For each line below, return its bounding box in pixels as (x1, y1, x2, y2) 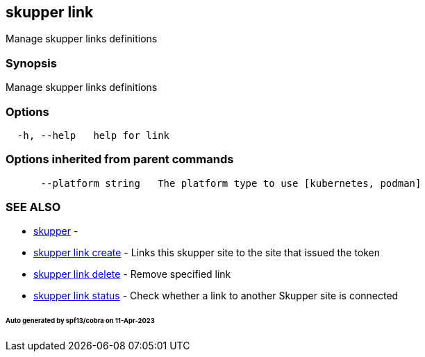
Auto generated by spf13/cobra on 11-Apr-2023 (6, 317, 155, 325)
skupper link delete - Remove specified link (33, 268, 231, 281)
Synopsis (6, 56, 57, 70)
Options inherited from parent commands (6, 152, 234, 167)
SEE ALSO (6, 200, 61, 215)
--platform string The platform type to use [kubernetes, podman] (40, 177, 422, 189)
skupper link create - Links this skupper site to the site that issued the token (33, 247, 381, 259)
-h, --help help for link (17, 129, 170, 141)
